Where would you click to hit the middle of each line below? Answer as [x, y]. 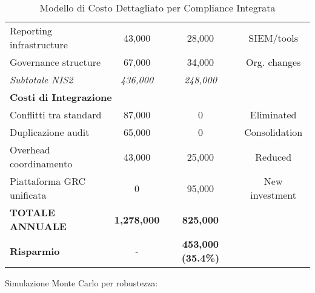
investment [273, 195]
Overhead [30, 150]
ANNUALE [38, 226]
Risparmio [35, 251]
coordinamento [41, 163]
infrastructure [39, 44]
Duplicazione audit [50, 132]
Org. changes [274, 62]
